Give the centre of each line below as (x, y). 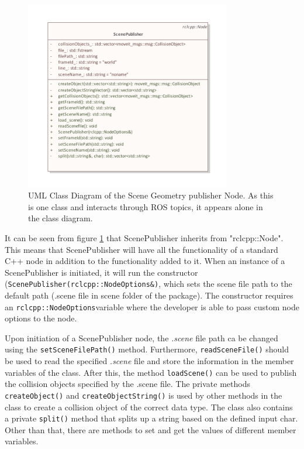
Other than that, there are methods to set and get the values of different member (151, 429)
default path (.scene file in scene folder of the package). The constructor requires (149, 295)
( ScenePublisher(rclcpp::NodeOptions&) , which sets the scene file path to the (148, 284)
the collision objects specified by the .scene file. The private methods (127, 384)
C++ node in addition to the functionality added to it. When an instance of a (145, 261)
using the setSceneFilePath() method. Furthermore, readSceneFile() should (147, 349)
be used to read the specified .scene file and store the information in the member (149, 361)
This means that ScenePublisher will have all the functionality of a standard (141, 249)
